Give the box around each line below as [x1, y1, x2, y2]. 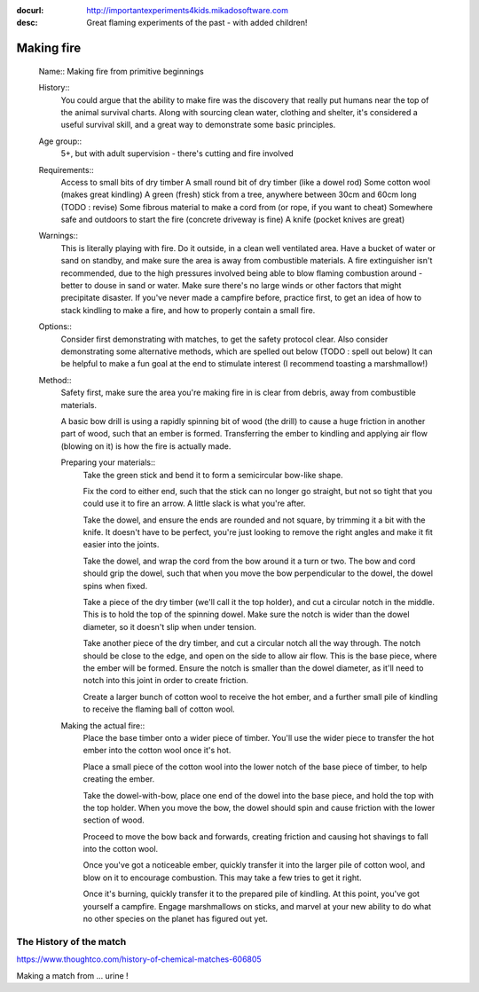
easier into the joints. [82, 539, 160, 550]
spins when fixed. [82, 580, 148, 591]
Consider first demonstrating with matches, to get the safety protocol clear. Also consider [60, 334, 389, 344]
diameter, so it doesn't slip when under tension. [82, 621, 256, 632]
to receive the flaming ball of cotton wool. [82, 704, 235, 714]
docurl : [16, 5, 44, 15]
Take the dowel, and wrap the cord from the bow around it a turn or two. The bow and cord [82, 555, 416, 566]
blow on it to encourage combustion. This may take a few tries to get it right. [82, 872, 362, 883]
